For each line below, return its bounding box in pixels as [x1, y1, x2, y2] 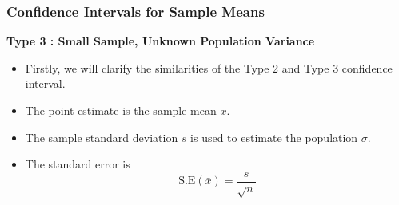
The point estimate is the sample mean [25, 102, 217, 118]
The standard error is [25, 156, 130, 172]
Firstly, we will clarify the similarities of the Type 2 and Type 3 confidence [25, 59, 393, 76]
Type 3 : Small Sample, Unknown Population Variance [6, 33, 315, 49]
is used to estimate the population [190, 128, 358, 145]
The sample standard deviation [25, 128, 178, 145]
